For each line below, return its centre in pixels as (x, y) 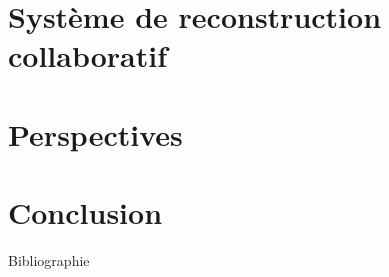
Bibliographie (49, 260)
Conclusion (85, 212)
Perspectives (95, 133)
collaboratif (88, 55)
